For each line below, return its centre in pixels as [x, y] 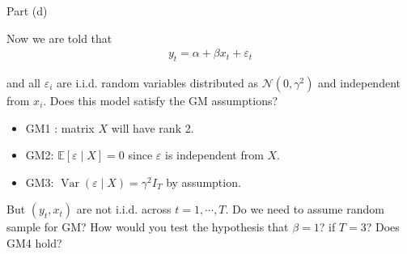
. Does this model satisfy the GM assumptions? [161, 101]
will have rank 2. [153, 127]
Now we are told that [59, 38]
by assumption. [203, 182]
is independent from [214, 155]
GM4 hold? [34, 242]
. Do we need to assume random [305, 209]
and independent [359, 83]
